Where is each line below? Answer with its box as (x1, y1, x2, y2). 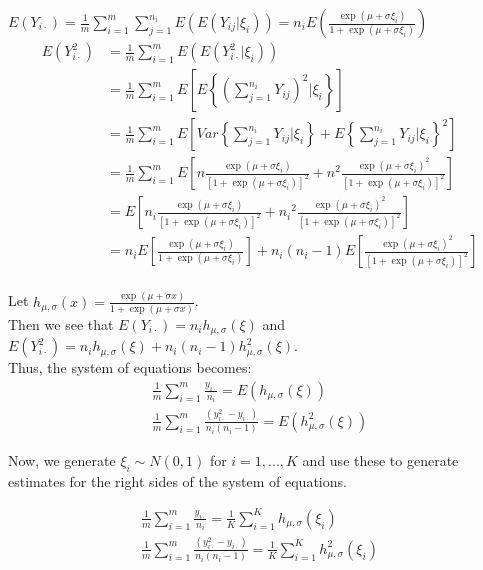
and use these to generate (302, 450, 459, 471)
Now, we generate (8, 450, 116, 471)
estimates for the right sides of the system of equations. (8, 470, 347, 491)
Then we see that (8, 313, 114, 334)
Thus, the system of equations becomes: (8, 357, 252, 378)
